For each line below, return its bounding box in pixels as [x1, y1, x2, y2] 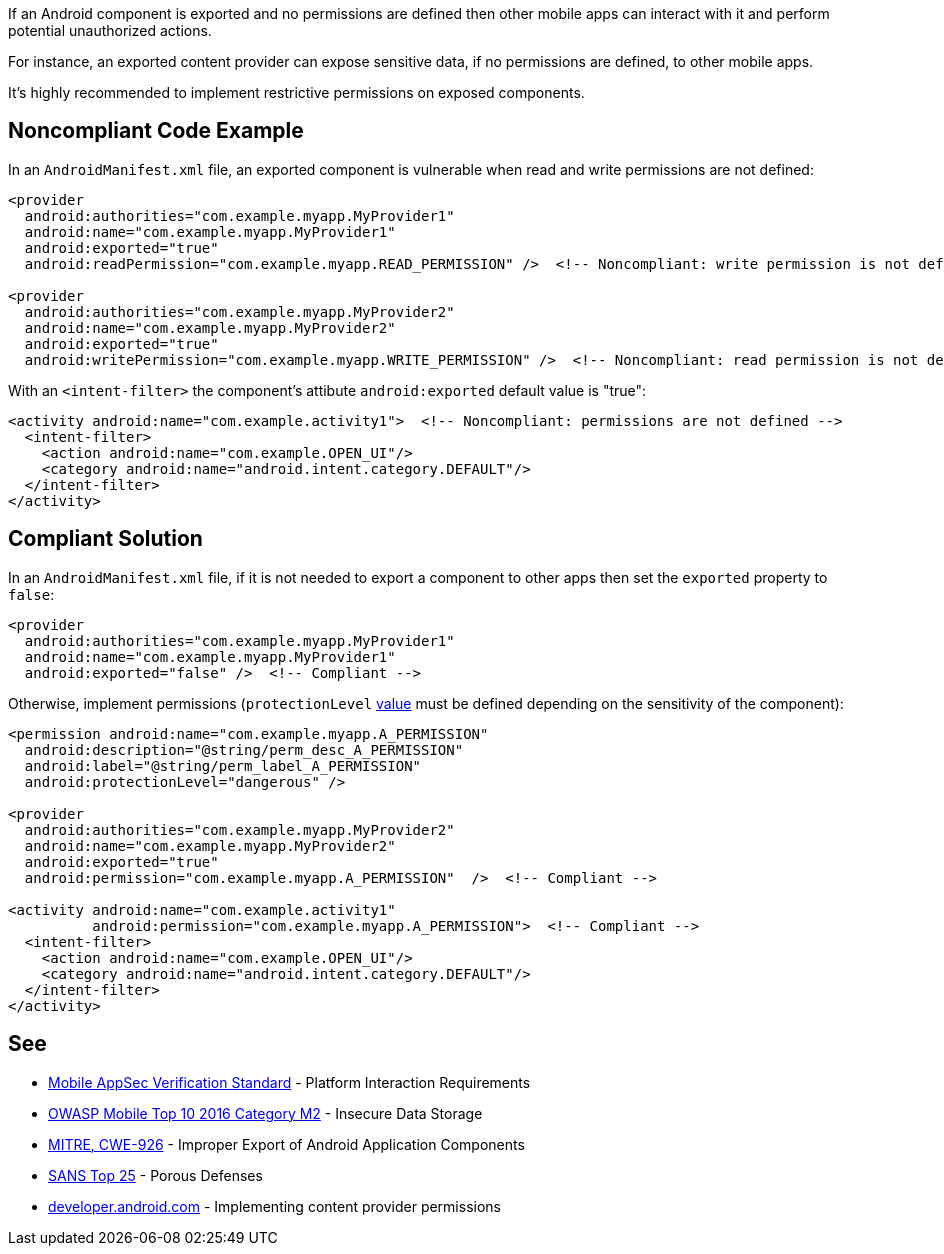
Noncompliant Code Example [8, 118, 304, 144]
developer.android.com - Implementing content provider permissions [48, 1197, 501, 1215]
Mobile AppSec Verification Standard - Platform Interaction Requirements [48, 1073, 531, 1091]
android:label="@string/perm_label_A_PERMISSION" [24, 757, 422, 774]
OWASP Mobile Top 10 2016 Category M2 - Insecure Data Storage [48, 1104, 483, 1122]
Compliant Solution [8, 526, 203, 552]
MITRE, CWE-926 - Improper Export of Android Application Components [48, 1135, 525, 1153]
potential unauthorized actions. [8, 22, 212, 39]
